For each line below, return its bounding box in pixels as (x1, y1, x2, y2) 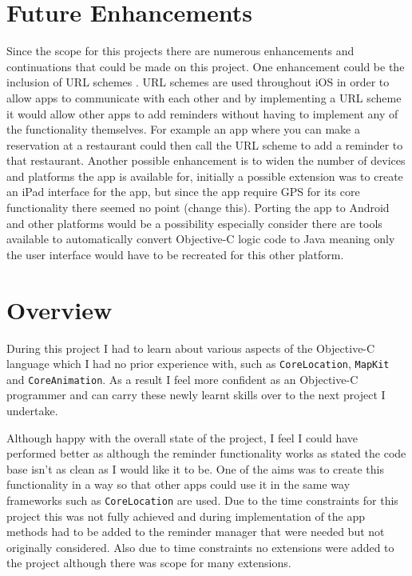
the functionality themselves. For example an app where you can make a (6, 121, 360, 138)
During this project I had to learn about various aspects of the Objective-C (6, 339, 375, 356)
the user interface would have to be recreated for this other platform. (6, 246, 344, 262)
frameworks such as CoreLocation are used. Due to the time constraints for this (6, 492, 398, 509)
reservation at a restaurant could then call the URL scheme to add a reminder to (6, 136, 403, 153)
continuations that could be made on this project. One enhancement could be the (6, 58, 405, 74)
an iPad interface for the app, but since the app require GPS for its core (6, 183, 360, 200)
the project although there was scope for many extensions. (6, 554, 291, 571)
